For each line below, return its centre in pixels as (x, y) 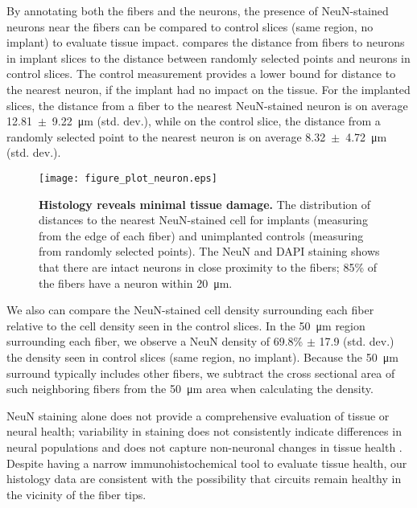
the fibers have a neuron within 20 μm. (136, 283)
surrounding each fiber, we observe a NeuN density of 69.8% (155, 341)
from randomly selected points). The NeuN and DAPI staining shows (209, 251)
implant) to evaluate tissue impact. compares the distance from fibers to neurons (206, 42)
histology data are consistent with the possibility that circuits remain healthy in (204, 479)
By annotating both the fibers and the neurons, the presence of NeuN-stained (198, 10)
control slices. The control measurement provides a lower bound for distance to (201, 74)
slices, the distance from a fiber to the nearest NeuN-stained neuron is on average (207, 105)
